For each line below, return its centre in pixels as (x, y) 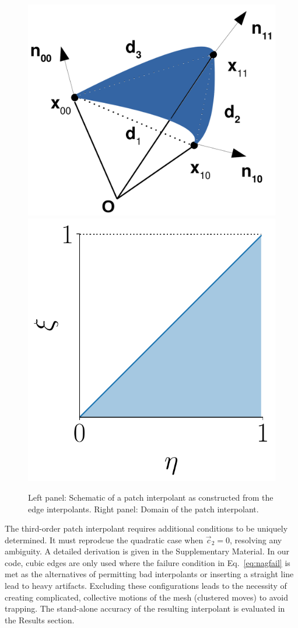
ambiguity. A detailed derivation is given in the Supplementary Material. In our (147, 551)
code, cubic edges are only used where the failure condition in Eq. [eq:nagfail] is (148, 562)
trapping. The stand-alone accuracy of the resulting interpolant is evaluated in (145, 608)
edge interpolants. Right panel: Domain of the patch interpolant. (143, 509)
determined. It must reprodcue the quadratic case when (104, 539)
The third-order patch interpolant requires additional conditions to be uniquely (146, 528)
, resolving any (256, 539)
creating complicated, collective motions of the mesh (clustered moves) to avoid (147, 597)
